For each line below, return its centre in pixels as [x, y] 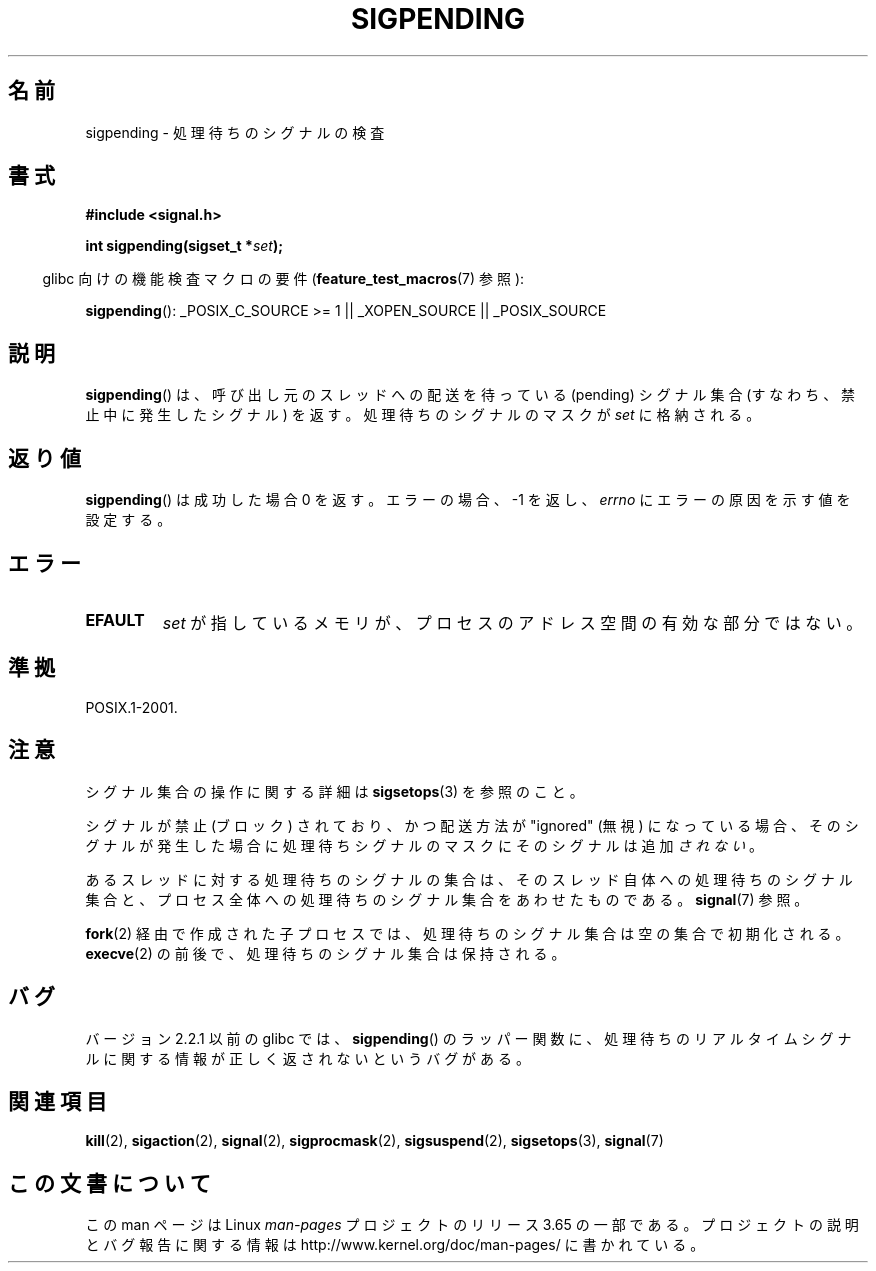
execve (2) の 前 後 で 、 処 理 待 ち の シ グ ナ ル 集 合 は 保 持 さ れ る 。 [325, 953]
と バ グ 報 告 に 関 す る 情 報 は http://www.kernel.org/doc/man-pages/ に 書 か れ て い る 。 [395, 1245]
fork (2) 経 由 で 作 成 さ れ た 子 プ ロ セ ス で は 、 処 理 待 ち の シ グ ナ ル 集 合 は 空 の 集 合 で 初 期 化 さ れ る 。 [467, 933]
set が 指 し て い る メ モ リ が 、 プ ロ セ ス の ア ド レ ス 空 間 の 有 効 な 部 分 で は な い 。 [512, 622]
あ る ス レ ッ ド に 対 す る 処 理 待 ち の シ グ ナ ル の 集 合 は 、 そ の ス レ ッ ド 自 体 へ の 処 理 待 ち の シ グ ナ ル [469, 879]
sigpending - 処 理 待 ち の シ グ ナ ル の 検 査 [235, 132]
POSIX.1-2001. [131, 707]
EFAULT [115, 619]
